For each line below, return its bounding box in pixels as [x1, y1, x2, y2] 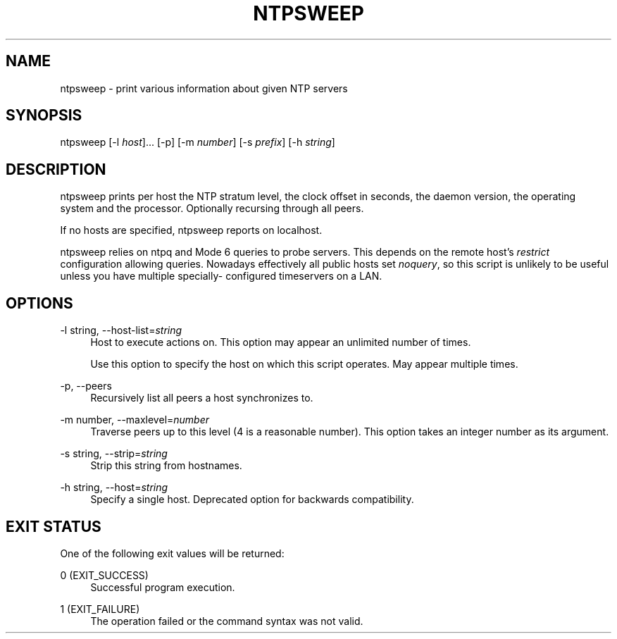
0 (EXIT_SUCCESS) [60, 569, 149, 581]
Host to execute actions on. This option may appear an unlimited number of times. [90, 336, 471, 349]
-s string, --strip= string [60, 447, 168, 460]
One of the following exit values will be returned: [60, 547, 285, 559]
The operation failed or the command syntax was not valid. [90, 614, 363, 627]
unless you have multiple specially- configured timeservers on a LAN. [60, 270, 382, 283]
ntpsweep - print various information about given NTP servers [60, 82, 348, 94]
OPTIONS [6, 294, 73, 312]
